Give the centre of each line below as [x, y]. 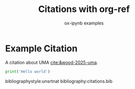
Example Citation [41, 48]
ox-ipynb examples [84, 23]
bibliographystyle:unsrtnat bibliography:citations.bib [59, 81]
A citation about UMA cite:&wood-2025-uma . [52, 62]
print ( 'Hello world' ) [28, 71]
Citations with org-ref [84, 9]
